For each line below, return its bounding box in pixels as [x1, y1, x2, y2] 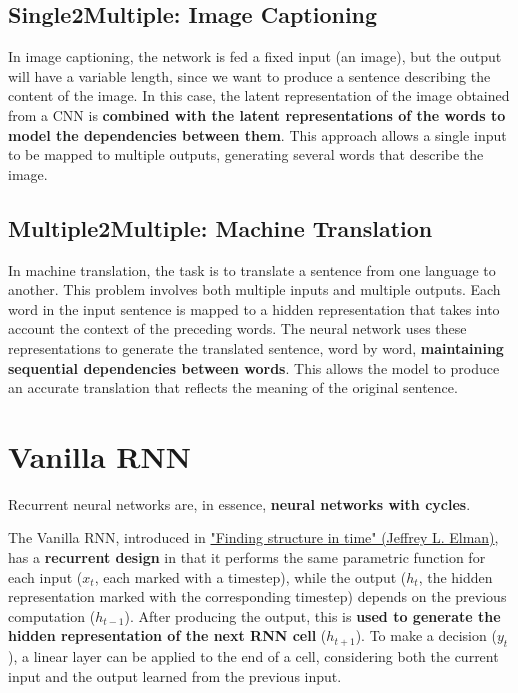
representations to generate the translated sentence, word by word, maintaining [8, 337, 504, 358]
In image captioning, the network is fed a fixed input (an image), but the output [8, 46, 502, 67]
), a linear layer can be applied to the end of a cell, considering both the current [8, 646, 499, 667]
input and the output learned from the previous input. [8, 665, 342, 686]
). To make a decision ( [355, 625, 497, 646]
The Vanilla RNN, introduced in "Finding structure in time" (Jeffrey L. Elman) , [8, 527, 499, 548]
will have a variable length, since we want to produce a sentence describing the [8, 65, 491, 86]
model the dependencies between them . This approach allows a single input [8, 124, 507, 145]
